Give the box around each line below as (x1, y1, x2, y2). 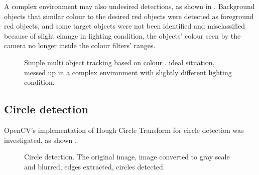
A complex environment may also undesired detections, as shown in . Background (4, 1, 255, 11)
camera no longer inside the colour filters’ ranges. (4, 40, 156, 51)
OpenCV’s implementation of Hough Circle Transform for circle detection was (4, 124, 244, 135)
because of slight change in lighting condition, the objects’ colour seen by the (4, 30, 241, 41)
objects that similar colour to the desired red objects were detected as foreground (4, 11, 254, 21)
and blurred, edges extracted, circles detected (24, 161, 163, 171)
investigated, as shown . (4, 134, 77, 145)
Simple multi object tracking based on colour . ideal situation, (24, 57, 215, 67)
